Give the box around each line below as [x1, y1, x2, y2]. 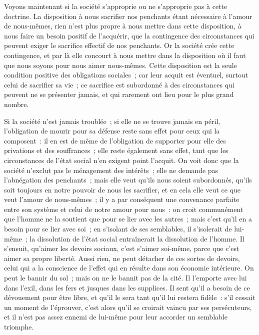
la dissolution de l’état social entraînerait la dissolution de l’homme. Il [29, 233, 244, 243]
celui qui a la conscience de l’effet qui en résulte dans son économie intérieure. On [4, 262, 254, 273]
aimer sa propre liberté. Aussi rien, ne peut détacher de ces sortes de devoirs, [4, 252, 240, 263]
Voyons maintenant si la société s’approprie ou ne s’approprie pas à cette [4, 1, 227, 11]
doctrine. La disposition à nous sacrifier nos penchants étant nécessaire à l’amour [4, 10, 252, 21]
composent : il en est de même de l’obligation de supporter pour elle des [4, 135, 226, 145]
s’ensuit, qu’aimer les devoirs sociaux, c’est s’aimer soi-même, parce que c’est [4, 243, 239, 253]
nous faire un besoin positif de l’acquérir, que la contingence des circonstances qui [4, 30, 254, 40]
